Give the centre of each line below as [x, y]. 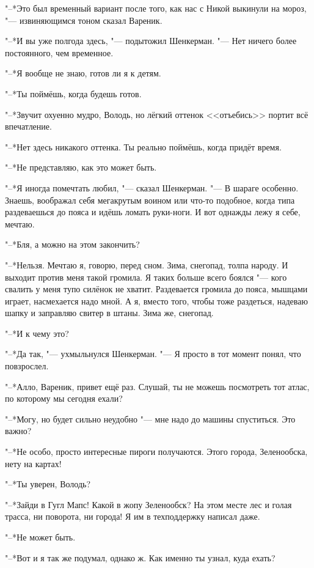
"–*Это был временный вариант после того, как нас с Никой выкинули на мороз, [156, 8]
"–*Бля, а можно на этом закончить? [72, 244]
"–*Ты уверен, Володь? [48, 484]
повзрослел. [27, 366]
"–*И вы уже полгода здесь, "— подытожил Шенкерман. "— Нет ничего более [151, 41]
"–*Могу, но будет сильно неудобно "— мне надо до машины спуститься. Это [150, 419]
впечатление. [28, 126]
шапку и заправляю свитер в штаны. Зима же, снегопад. [109, 313]
